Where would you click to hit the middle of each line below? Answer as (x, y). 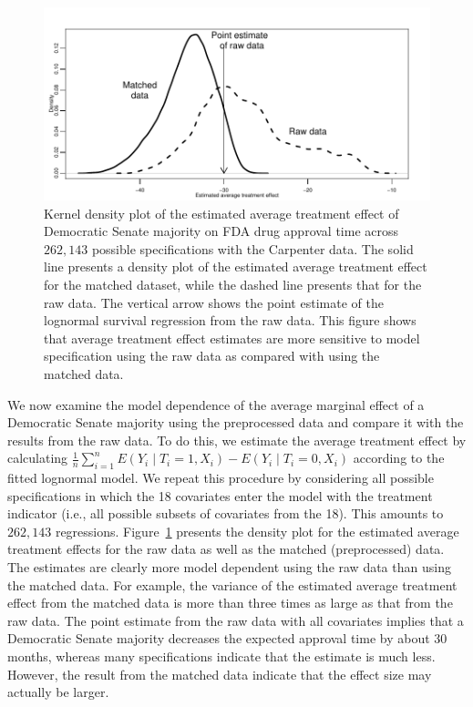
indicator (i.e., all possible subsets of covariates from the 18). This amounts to (226, 513)
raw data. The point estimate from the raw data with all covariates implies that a (236, 620)
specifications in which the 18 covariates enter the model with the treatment (220, 495)
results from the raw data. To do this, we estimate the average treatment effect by (237, 440)
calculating (38, 458)
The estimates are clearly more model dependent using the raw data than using (229, 567)
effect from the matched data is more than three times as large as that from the (230, 603)
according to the (399, 458)
